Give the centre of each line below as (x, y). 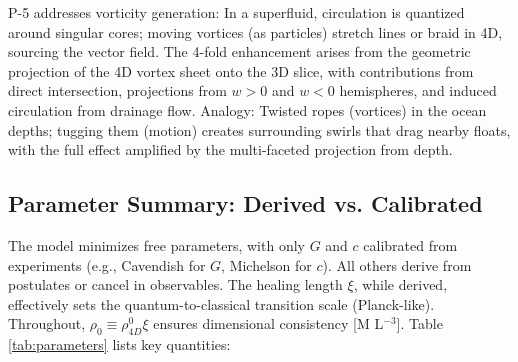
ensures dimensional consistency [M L (268, 323)
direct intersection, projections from (117, 90)
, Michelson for (266, 264)
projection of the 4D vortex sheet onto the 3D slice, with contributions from (241, 70)
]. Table (419, 323)
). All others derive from (397, 264)
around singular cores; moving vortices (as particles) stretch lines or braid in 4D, (255, 31)
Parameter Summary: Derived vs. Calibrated (245, 203)
